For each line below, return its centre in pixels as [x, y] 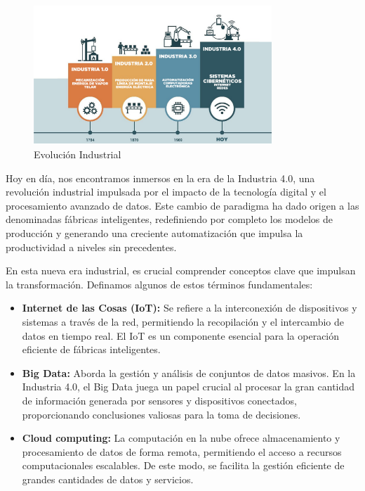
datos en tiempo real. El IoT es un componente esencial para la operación [181, 335]
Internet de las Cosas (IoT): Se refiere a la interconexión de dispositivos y [190, 308]
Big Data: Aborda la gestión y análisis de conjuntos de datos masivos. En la [189, 372]
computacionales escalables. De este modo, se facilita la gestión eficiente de [183, 465]
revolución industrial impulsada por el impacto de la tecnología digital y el [166, 192]
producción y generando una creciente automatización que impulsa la [154, 233]
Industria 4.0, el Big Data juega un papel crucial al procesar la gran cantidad [188, 387]
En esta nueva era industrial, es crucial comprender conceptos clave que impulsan [181, 270]
